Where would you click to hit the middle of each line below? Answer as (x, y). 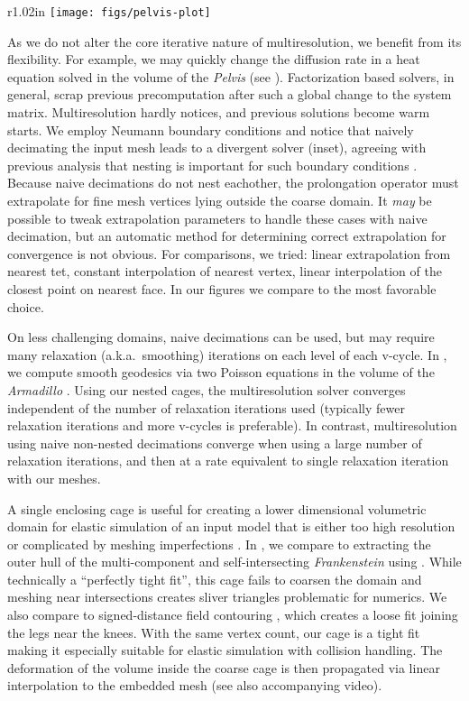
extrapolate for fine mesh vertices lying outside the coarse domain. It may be (220, 200)
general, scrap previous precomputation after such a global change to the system (230, 94)
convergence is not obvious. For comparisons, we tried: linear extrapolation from (229, 253)
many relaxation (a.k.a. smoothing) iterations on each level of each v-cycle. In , (227, 354)
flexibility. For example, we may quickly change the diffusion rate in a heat (214, 59)
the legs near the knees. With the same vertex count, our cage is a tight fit (214, 632)
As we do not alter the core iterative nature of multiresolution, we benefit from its (234, 41)
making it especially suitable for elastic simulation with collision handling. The (225, 650)
